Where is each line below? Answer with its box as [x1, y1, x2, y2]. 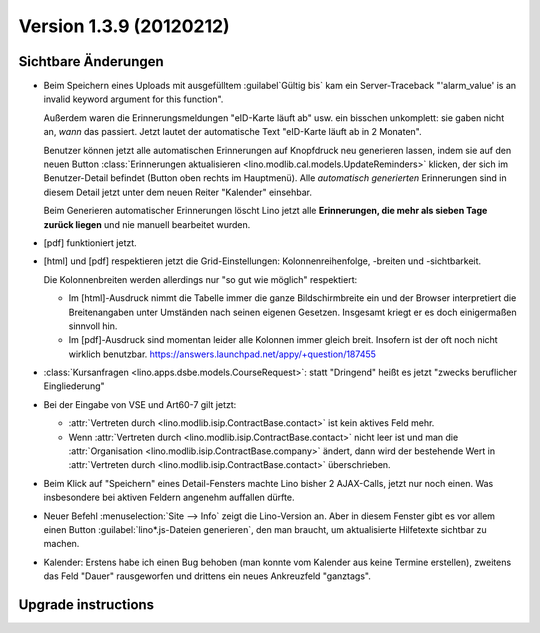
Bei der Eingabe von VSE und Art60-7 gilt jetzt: [43, 398, 237, 410]
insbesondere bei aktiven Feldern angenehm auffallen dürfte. [43, 491, 295, 504]
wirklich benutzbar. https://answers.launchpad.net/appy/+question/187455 [68, 348, 377, 360]
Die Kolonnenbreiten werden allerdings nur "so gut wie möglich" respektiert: [43, 273, 358, 285]
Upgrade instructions [18, 596, 155, 613]
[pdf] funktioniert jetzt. [43, 236, 137, 249]
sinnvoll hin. [68, 320, 118, 332]
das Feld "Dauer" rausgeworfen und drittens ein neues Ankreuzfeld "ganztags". [43, 570, 372, 582]
